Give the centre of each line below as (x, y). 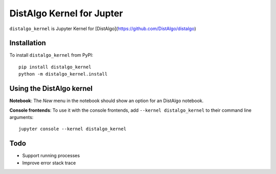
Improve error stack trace (49, 163)
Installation (28, 43)
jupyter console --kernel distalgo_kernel (73, 129)
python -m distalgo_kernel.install (63, 74)
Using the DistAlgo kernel (51, 89)
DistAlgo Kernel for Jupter (66, 13)
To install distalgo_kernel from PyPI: (51, 55)
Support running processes (51, 156)
